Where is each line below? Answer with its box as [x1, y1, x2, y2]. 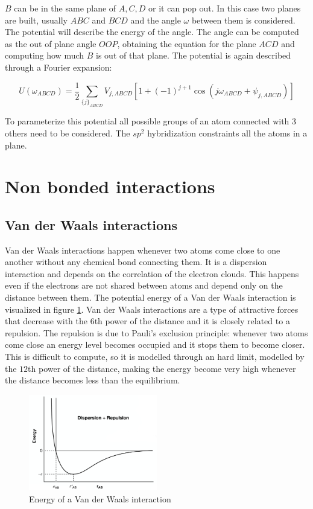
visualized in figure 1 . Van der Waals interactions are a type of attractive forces [5, 303, 299, 315]
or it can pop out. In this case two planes [148, 2, 301, 14]
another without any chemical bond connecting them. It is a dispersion [5, 255, 267, 268]
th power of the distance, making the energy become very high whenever [28, 362, 296, 374]
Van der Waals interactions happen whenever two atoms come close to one [5, 243, 280, 256]
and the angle [130, 13, 181, 26]
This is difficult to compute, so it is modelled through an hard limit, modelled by [5, 350, 305, 363]
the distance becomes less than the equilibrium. [5, 374, 180, 386]
